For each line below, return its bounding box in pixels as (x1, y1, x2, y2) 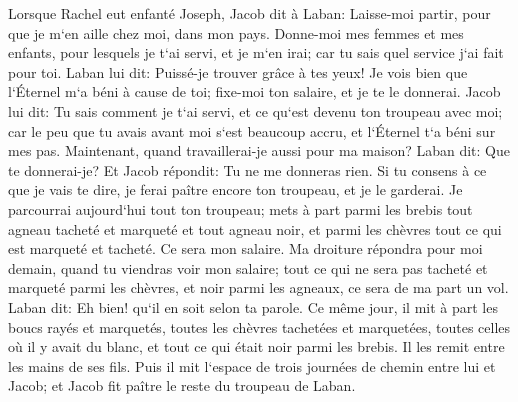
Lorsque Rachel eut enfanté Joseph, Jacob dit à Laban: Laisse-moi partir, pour (8, 3, 491, 23)
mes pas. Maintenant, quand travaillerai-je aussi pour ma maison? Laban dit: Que (8, 140, 510, 161)
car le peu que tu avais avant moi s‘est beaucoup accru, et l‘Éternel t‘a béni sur (8, 120, 496, 141)
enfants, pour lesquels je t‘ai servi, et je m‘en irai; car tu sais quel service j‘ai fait (8, 42, 504, 63)
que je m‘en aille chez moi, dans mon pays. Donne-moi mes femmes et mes (8, 22, 464, 43)
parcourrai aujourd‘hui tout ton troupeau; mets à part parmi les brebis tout (8, 198, 473, 219)
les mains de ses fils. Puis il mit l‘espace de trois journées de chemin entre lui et (8, 355, 496, 376)
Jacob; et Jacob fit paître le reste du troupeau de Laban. (8, 375, 356, 396)
